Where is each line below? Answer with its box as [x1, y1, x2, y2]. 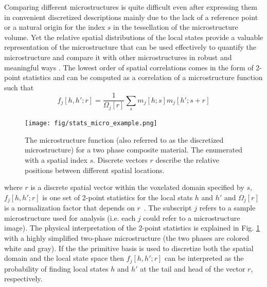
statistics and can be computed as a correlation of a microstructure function [23, 72, 263, 83]
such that [4, 82, 34, 92]
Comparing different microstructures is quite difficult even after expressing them [4, 2, 257, 12]
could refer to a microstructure [143, 212, 240, 223]
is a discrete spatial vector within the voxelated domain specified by [30, 182, 244, 193]
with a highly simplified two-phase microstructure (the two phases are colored [4, 233, 250, 243]
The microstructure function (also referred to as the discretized [25, 134, 224, 145]
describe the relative [155, 155, 219, 165]
